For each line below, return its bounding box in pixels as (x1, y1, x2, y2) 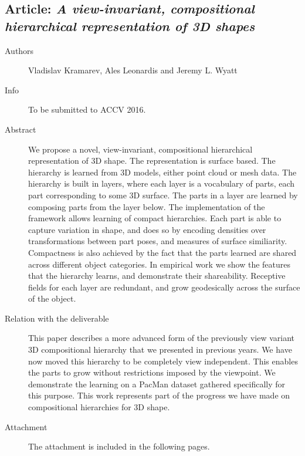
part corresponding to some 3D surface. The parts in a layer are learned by (28, 188, 298, 201)
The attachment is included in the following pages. (28, 440, 210, 452)
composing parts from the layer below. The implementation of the (28, 200, 265, 212)
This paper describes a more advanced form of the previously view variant (28, 332, 294, 344)
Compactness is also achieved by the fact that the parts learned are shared (28, 246, 297, 258)
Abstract (5, 123, 36, 135)
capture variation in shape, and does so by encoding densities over (28, 223, 266, 235)
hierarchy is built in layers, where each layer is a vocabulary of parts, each (28, 177, 295, 190)
